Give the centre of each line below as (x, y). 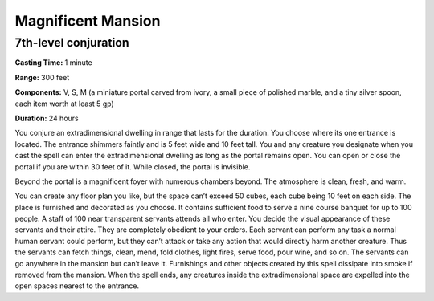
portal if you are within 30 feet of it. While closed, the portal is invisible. (133, 167)
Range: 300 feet (42, 77)
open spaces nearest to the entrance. (77, 286)
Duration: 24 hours (47, 118)
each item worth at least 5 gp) (64, 104)
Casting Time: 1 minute (53, 63)
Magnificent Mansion (88, 21)
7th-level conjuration (72, 43)
